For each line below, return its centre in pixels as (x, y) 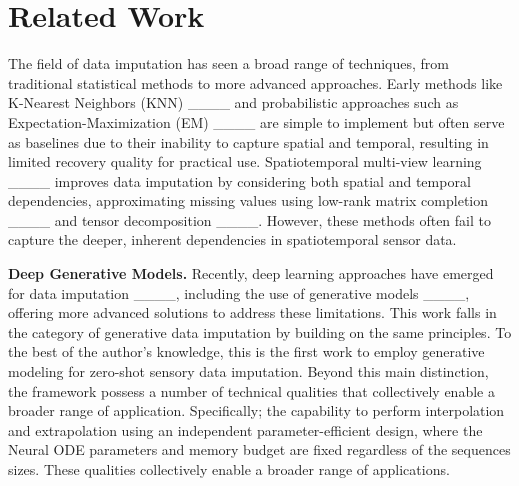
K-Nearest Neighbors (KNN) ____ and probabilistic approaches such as (233, 102)
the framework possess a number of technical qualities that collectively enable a (251, 390)
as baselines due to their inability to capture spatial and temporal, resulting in (248, 141)
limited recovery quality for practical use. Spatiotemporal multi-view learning (245, 161)
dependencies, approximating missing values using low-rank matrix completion (248, 200)
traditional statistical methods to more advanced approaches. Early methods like (255, 82)
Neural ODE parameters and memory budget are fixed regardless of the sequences (259, 449)
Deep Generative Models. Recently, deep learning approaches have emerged (251, 273)
